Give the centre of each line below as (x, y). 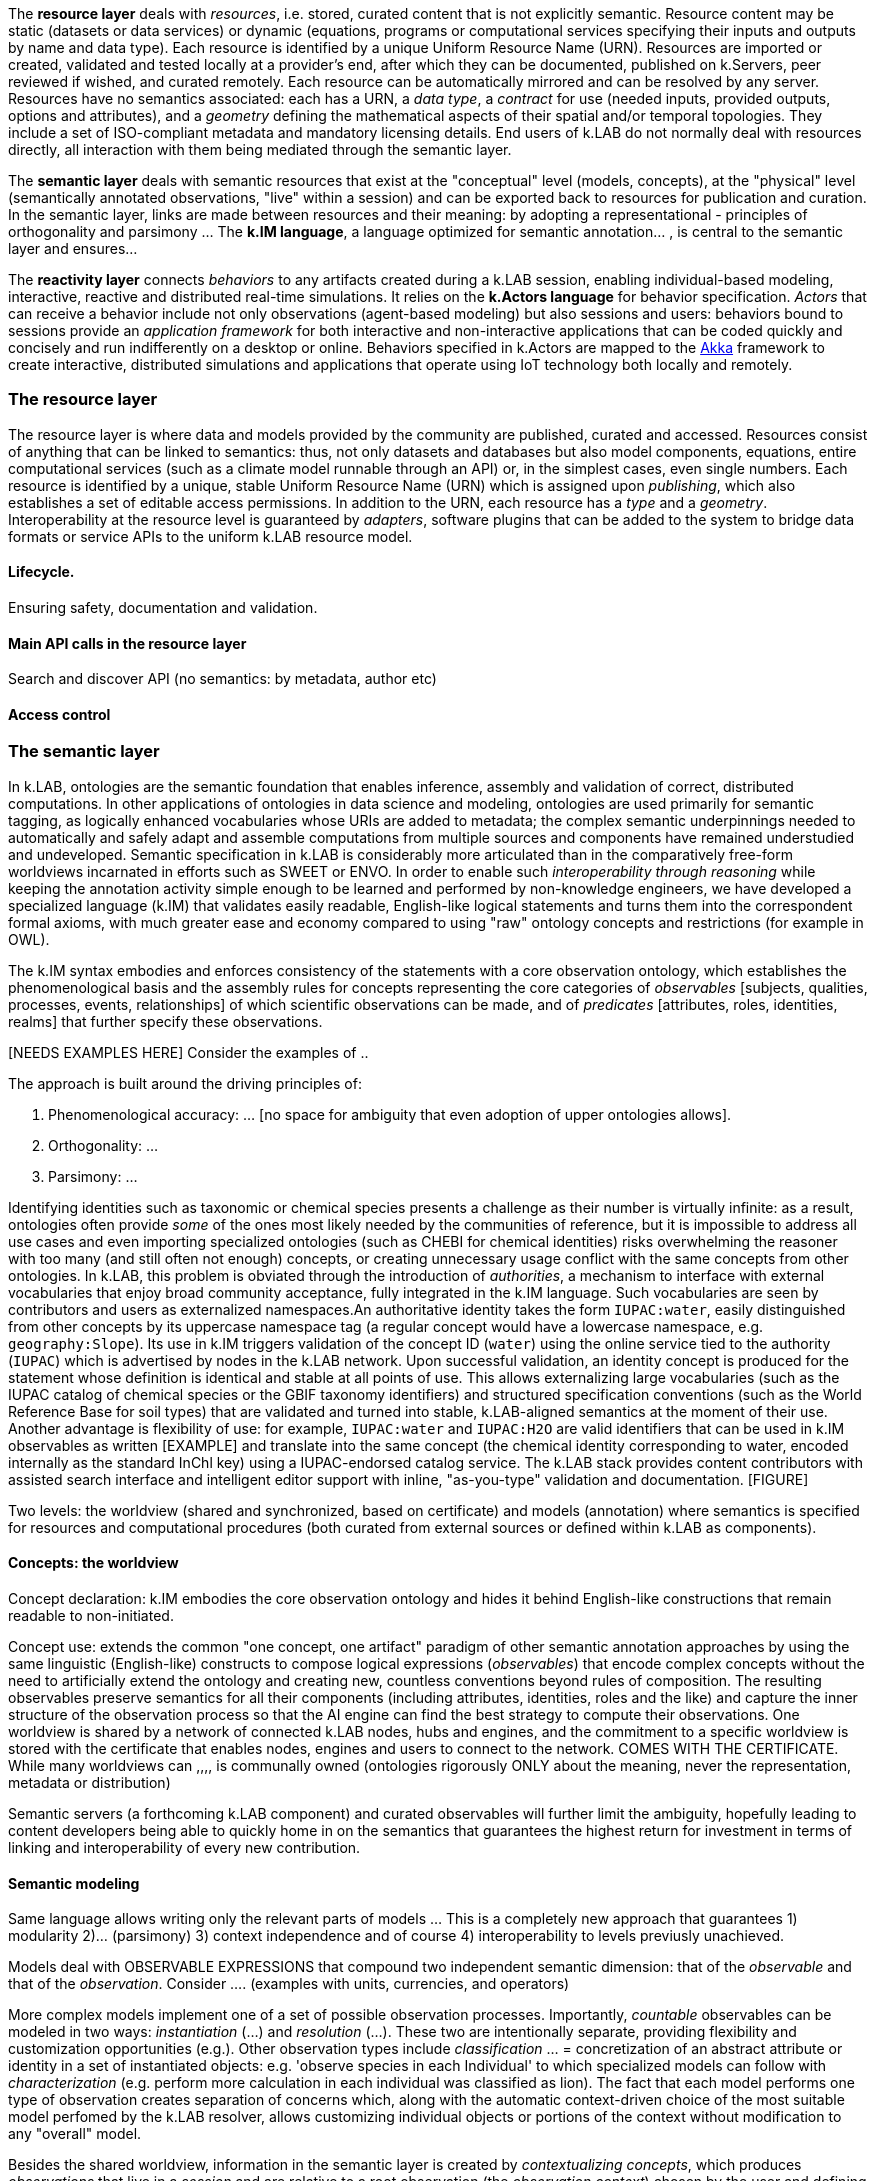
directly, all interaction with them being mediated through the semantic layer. (260, 149)
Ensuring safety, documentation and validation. (163, 607)
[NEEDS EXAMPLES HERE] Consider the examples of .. (188, 1052)
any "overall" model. (75, 2134)
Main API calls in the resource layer (127, 643)
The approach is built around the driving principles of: (185, 1083)
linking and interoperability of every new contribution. (184, 1847)
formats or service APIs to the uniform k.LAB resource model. (210, 536)
